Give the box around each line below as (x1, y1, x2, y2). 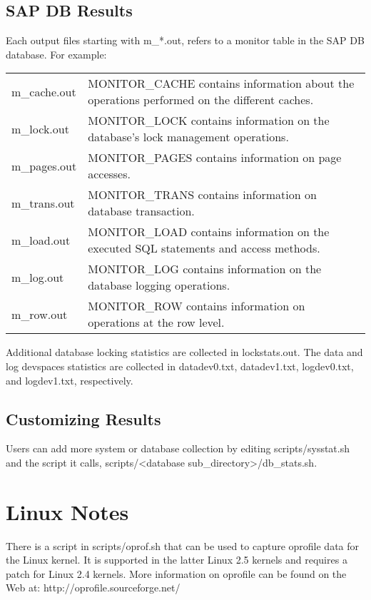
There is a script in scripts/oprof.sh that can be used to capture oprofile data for (6, 538, 360, 553)
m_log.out (11, 268, 64, 285)
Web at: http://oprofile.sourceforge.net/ (6, 580, 181, 595)
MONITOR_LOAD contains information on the (88, 223, 330, 240)
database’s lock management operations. (88, 128, 289, 146)
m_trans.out (11, 194, 75, 211)
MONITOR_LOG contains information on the (88, 260, 322, 278)
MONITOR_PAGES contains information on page (88, 149, 342, 166)
